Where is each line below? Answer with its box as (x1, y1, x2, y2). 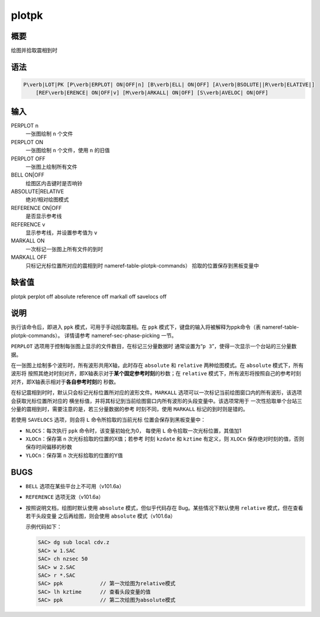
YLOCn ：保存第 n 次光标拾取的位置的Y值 (25, 452, 123, 459)
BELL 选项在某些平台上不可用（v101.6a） (25, 482, 125, 489)
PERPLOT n (11, 122, 39, 129)
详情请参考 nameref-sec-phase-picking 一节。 (64, 332, 177, 339)
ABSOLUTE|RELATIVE (11, 188, 64, 195)
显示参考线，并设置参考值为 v (25, 229, 98, 236)
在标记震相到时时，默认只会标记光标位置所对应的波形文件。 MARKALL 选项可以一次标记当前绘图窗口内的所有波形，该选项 (11, 389, 302, 396)
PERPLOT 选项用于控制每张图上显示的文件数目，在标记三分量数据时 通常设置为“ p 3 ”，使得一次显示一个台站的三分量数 (11, 343, 297, 350)
